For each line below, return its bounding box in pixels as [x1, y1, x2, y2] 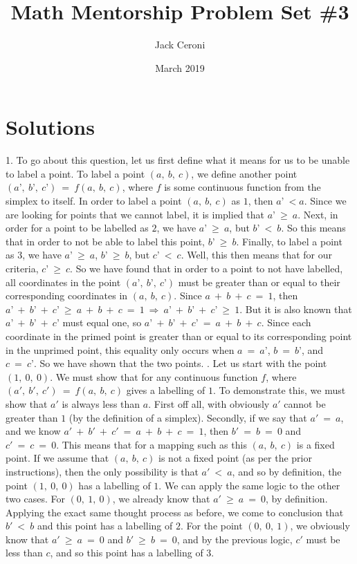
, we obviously [290, 518, 350, 533]
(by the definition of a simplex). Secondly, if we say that [68, 410, 307, 424]
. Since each [261, 315, 311, 330]
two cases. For [6, 491, 65, 506]
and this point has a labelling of [37, 518, 173, 533]
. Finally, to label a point [236, 234, 342, 248]
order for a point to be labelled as [6, 220, 149, 235]
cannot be [284, 396, 326, 411]
